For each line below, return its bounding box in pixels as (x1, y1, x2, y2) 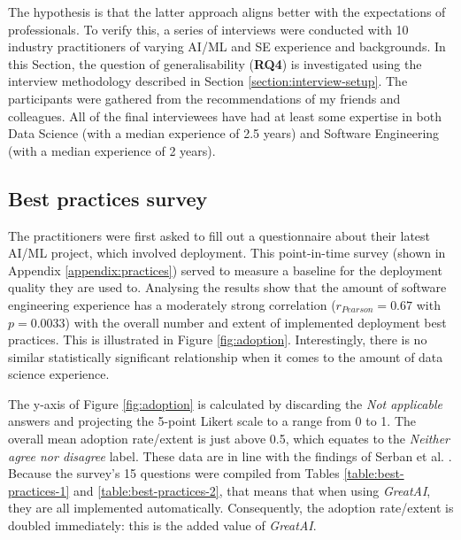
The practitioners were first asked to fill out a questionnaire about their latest (8, 226, 431, 244)
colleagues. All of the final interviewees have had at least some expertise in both (8, 106, 442, 125)
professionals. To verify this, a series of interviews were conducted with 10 (8, 19, 409, 38)
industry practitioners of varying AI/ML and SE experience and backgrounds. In (8, 37, 446, 56)
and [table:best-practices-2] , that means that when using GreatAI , (73, 481, 431, 499)
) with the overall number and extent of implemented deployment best (65, 312, 447, 331)
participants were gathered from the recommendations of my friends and (8, 89, 401, 107)
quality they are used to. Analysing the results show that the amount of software (8, 278, 447, 297)
